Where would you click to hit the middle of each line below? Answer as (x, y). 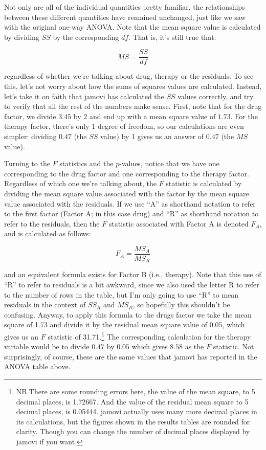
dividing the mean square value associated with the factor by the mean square (127, 193)
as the (194, 346)
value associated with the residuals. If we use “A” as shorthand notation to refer (130, 203)
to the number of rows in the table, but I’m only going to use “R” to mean (121, 294)
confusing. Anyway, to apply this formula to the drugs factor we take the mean (128, 314)
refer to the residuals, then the (52, 223)
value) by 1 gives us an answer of (152, 136)
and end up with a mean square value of (152, 116)
